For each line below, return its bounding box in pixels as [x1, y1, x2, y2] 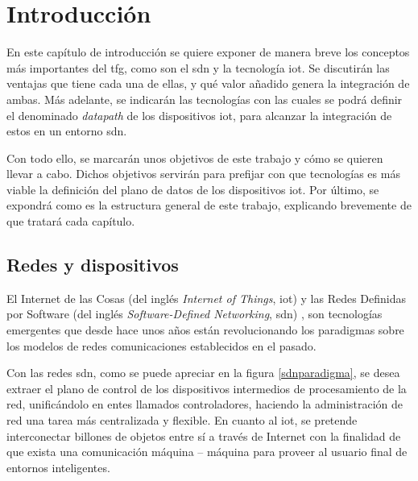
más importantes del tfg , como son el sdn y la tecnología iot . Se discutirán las [6, 59, 390, 76]
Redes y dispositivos [6, 252, 179, 277]
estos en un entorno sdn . [6, 122, 127, 139]
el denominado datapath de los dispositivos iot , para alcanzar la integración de [6, 106, 392, 123]
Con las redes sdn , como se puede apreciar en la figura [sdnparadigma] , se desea [6, 364, 400, 381]
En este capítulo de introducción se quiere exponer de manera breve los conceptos [6, 44, 410, 60]
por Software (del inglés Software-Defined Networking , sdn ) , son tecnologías [6, 305, 383, 322]
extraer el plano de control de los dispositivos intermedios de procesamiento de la [6, 379, 407, 396]
